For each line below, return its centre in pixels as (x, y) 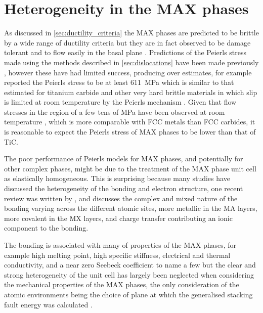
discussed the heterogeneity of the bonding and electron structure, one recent (124, 188)
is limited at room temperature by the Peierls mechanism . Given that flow (120, 102)
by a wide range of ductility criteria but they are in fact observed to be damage (127, 42)
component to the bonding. (46, 228)
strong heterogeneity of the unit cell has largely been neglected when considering (129, 274)
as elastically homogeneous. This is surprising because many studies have (117, 178)
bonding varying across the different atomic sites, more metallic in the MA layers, (131, 208)
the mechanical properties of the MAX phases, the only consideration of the (122, 284)
